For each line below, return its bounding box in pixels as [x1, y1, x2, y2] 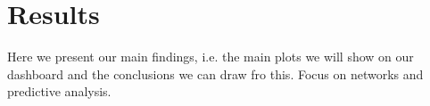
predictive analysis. [7, 82, 112, 101]
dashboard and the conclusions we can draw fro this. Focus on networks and [7, 64, 424, 83]
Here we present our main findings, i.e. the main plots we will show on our [7, 47, 414, 66]
